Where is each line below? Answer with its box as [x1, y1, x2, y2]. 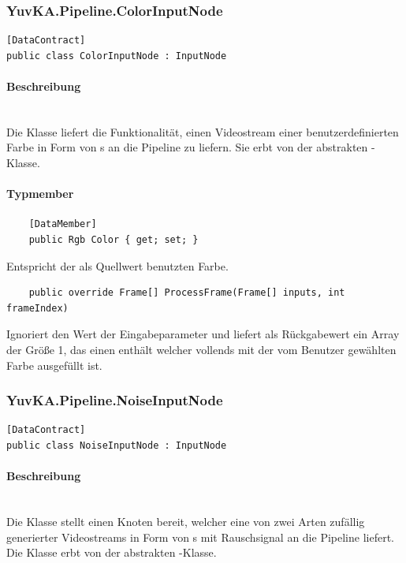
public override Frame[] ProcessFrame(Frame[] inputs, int [28, 287, 345, 299]
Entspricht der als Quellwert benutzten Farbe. [6, 257, 229, 274]
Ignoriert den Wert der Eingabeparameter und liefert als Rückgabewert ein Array [6, 326, 400, 342]
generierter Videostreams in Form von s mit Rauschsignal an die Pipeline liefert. [6, 528, 394, 545]
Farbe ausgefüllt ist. [6, 356, 102, 373]
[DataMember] [28, 218, 97, 230]
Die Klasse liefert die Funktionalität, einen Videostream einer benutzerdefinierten [6, 123, 399, 140]
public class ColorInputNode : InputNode [6, 50, 227, 62]
